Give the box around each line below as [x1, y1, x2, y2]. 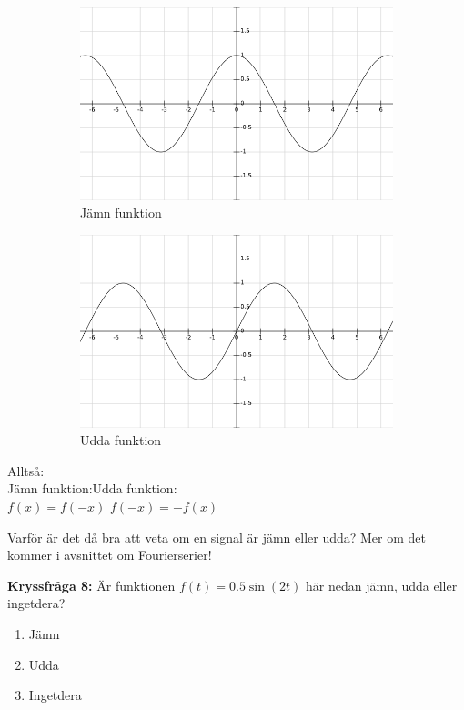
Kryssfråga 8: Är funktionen [7, 575, 176, 594]
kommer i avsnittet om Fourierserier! [7, 545, 212, 564]
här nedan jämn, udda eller [306, 575, 458, 594]
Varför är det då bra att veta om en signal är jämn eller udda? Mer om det [7, 527, 427, 546]
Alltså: [7, 461, 45, 480]
